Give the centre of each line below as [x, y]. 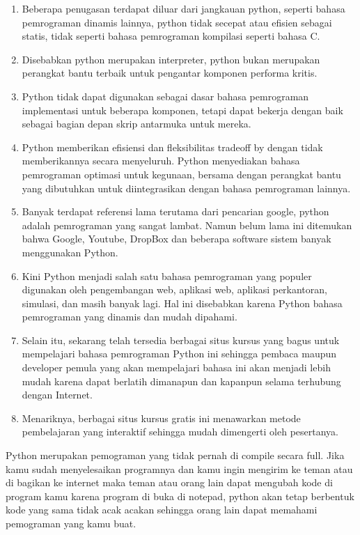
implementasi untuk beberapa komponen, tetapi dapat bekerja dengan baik [182, 110]
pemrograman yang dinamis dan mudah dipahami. [130, 317]
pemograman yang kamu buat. [71, 523]
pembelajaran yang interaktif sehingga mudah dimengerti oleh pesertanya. [180, 432]
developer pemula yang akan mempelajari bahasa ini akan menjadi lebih [176, 367]
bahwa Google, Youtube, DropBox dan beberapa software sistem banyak [177, 239]
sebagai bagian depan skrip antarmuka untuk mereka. [136, 124]
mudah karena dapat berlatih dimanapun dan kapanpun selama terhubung [181, 381]
